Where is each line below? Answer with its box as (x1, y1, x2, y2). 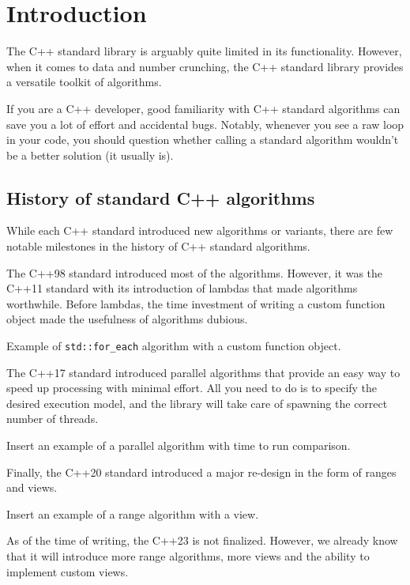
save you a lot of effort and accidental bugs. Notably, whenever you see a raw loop (6, 115, 404, 132)
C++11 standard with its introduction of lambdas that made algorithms (6, 280, 358, 296)
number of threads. (6, 410, 99, 427)
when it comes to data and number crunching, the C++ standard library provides (6, 58, 404, 74)
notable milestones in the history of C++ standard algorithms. (6, 238, 310, 255)
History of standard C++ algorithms (6, 185, 315, 209)
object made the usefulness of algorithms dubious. (6, 311, 248, 327)
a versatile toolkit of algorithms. (6, 74, 162, 90)
